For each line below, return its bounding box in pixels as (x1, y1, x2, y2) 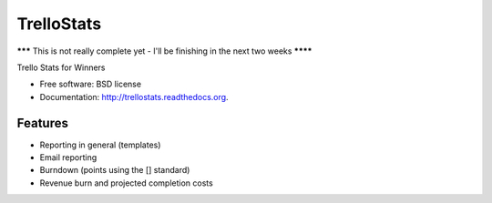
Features (16, 115, 68, 131)
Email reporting (39, 152, 97, 163)
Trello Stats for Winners (16, 62, 106, 73)
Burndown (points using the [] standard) (39, 165, 190, 176)
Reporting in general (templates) (39, 139, 161, 150)
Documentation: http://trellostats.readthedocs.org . (39, 91, 229, 102)
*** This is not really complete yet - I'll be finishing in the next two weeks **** (16, 46, 313, 56)
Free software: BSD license (39, 78, 141, 90)
